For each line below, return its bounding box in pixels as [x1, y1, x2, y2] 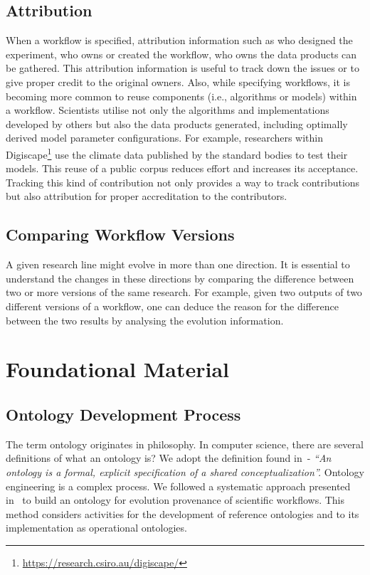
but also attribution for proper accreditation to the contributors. [6, 189, 287, 204]
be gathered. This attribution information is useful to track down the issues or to [6, 60, 359, 75]
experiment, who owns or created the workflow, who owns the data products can [6, 46, 357, 61]
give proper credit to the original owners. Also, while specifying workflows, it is [6, 74, 351, 89]
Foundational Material [6, 354, 230, 384]
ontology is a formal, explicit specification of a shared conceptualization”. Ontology [6, 464, 364, 479]
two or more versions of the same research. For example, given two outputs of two [6, 285, 362, 300]
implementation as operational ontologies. [6, 520, 187, 535]
